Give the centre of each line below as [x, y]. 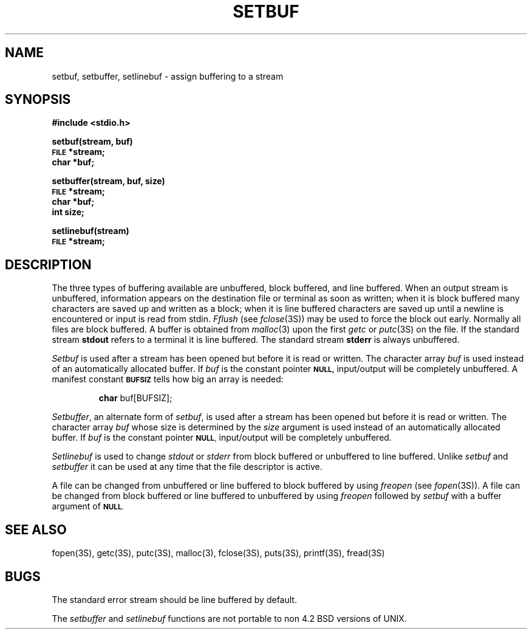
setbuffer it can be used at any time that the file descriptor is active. [187, 467]
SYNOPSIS [38, 100]
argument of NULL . [88, 506]
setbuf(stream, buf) [92, 142]
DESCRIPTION [48, 264]
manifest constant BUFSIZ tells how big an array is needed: [168, 379]
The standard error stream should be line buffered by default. [174, 599]
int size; [68, 212]
